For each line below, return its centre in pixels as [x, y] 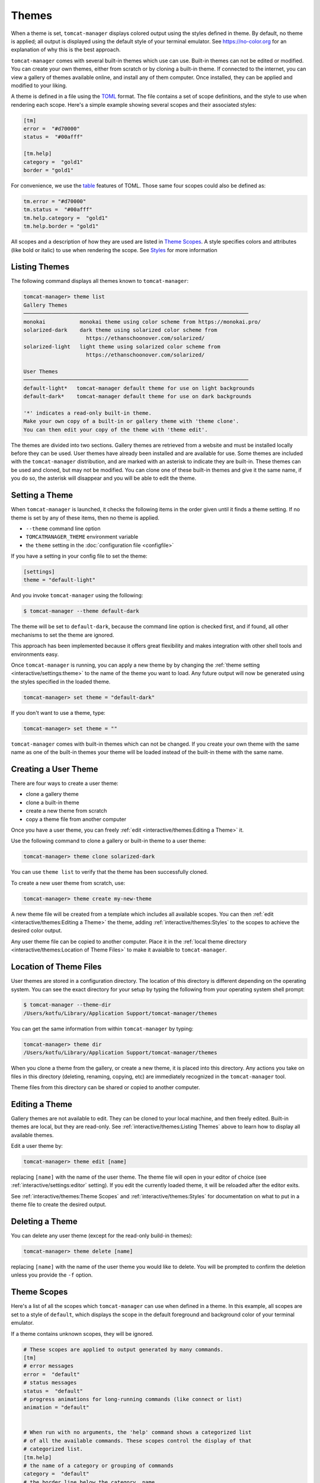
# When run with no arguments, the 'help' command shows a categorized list [137, 1432]
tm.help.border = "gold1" [61, 226]
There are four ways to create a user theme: [65, 783]
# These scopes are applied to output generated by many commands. [124, 1349]
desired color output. [36, 931]
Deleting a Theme [44, 1222]
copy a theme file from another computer [76, 819]
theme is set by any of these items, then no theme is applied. [85, 518]
